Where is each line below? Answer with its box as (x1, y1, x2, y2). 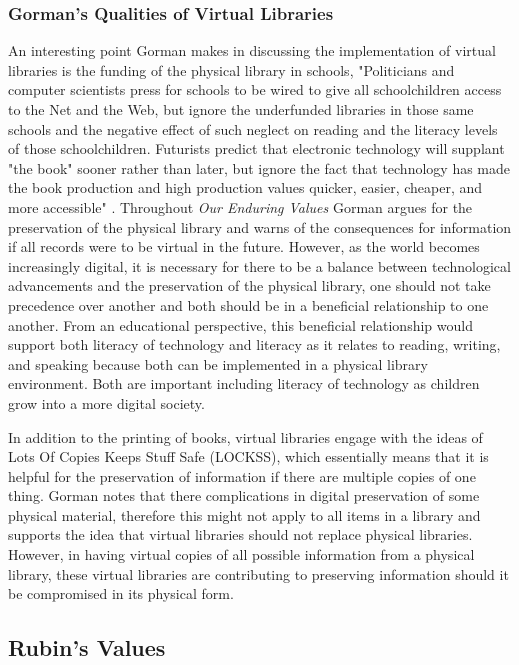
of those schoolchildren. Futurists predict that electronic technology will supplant (8, 138, 505, 159)
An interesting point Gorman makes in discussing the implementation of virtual (8, 40, 496, 61)
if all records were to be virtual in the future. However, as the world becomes (8, 236, 480, 257)
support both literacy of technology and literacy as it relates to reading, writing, (8, 334, 501, 355)
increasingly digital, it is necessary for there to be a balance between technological (8, 255, 511, 276)
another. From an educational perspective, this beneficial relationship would (8, 314, 473, 335)
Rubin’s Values (8, 632, 166, 663)
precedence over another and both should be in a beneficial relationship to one (8, 294, 489, 315)
